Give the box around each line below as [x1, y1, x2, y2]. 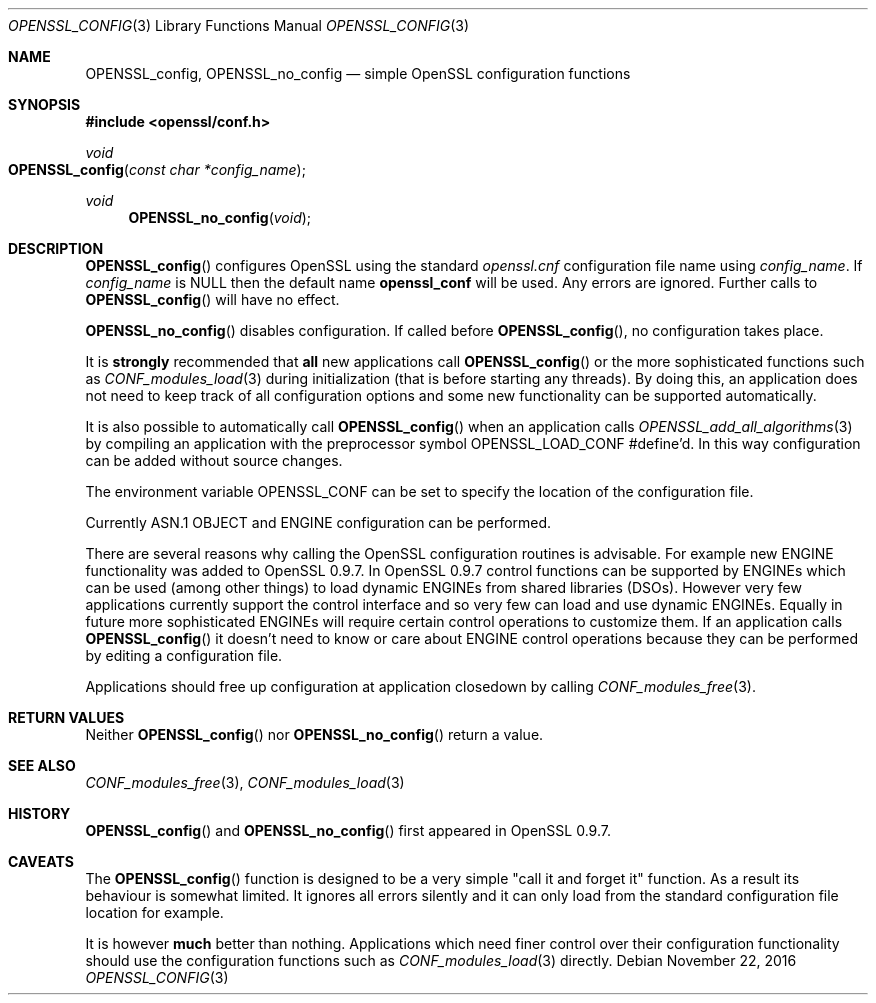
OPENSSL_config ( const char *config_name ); [8, 161, 306, 178]
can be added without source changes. [85, 452, 343, 469]
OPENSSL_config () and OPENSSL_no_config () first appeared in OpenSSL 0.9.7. [85, 822, 611, 839]
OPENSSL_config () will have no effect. [85, 291, 340, 308]
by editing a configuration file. [85, 647, 283, 664]
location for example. [85, 904, 224, 921]
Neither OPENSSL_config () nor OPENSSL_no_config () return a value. [85, 726, 544, 743]
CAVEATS [8, 853, 74, 870]
